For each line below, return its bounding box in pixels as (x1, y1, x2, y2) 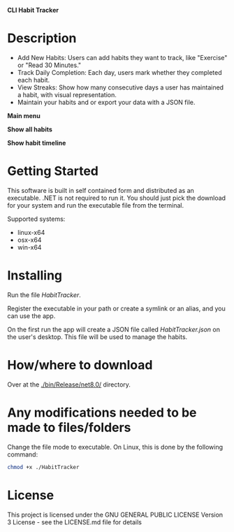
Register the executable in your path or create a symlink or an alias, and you (7, 304, 226, 312)
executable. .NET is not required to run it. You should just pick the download (7, 194, 226, 202)
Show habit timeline (7, 138, 66, 147)
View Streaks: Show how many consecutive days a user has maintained (17, 83, 224, 92)
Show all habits (7, 125, 52, 134)
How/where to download (7, 357, 153, 373)
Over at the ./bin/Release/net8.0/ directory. (7, 380, 131, 389)
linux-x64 (17, 228, 45, 236)
